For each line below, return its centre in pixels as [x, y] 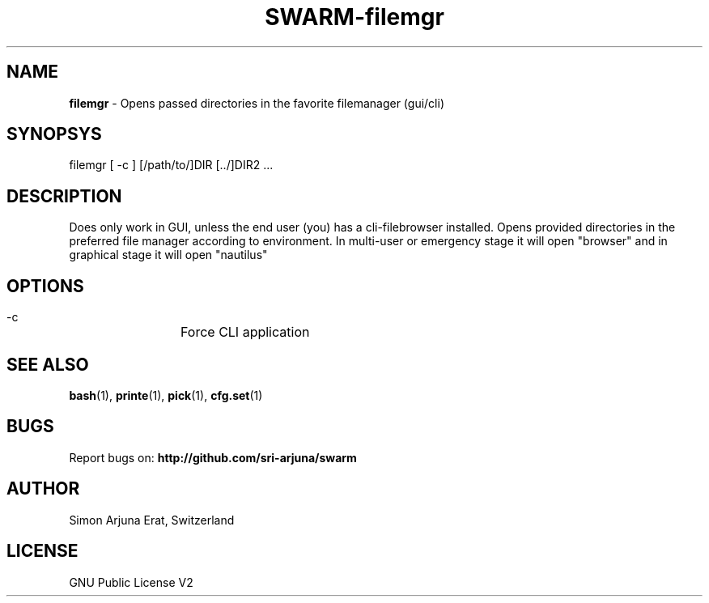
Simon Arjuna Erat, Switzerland [152, 520]
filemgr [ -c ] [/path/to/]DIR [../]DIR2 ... [171, 165]
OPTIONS [45, 286]
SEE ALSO [48, 364]
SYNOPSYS [54, 134]
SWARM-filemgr [354, 17]
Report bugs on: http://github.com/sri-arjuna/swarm [213, 457]
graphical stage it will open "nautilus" [168, 255]
